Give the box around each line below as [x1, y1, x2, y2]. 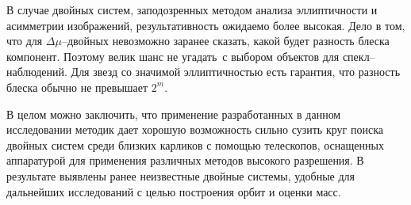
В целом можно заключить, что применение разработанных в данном [6, 105, 341, 122]
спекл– [342, 47, 375, 64]
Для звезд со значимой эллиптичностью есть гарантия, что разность [71, 63, 401, 80]
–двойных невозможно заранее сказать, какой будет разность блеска [61, 32, 390, 49]
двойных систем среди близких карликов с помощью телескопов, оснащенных [6, 136, 384, 153]
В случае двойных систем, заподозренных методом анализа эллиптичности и [6, 2, 378, 17]
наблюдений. [6, 63, 67, 80]
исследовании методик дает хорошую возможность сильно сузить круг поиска [6, 121, 383, 138]
